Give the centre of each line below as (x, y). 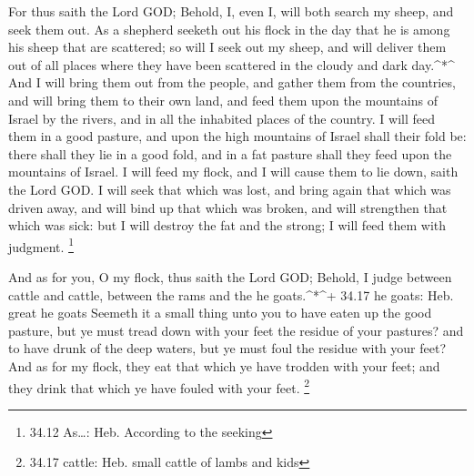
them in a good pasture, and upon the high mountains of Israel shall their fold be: (237, 136)
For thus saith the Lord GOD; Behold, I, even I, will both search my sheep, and (231, 11)
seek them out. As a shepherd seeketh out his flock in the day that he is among (229, 29)
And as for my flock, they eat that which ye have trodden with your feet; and (224, 365)
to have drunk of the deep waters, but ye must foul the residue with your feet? (227, 348)
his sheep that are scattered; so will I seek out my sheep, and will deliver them (227, 47)
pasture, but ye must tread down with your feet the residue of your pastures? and (236, 330)
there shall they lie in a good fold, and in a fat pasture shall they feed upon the (230, 153)
